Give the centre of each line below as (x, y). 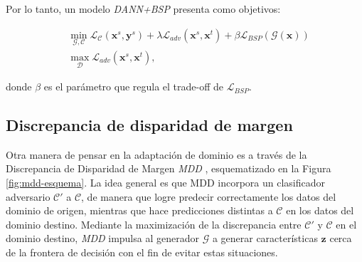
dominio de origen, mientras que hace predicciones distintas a (139, 210)
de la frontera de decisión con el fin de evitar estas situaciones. (142, 252)
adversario (28, 196)
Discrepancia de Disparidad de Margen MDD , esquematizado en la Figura (169, 168)
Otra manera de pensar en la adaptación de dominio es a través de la (156, 154)
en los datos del (320, 210)
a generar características (265, 238)
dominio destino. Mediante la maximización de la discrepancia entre (154, 224)
